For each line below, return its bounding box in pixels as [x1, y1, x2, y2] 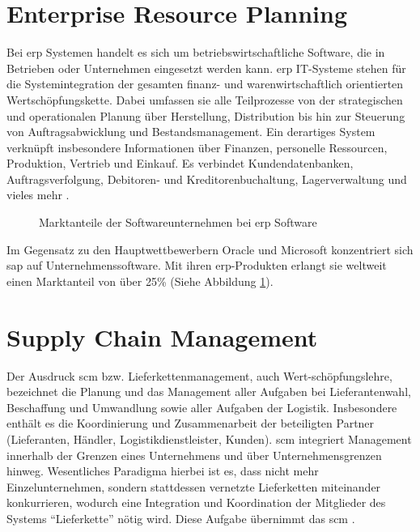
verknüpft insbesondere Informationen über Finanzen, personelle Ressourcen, [6, 138, 388, 155]
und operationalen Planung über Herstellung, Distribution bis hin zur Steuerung [6, 107, 405, 124]
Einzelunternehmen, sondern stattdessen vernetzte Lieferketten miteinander [6, 478, 381, 495]
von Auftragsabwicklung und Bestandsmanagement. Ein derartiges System [6, 123, 375, 140]
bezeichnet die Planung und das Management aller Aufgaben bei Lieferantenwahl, [6, 383, 411, 400]
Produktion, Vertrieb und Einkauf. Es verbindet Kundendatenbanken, [6, 155, 354, 172]
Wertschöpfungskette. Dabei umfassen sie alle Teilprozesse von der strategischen [6, 91, 403, 108]
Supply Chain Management [6, 320, 318, 353]
